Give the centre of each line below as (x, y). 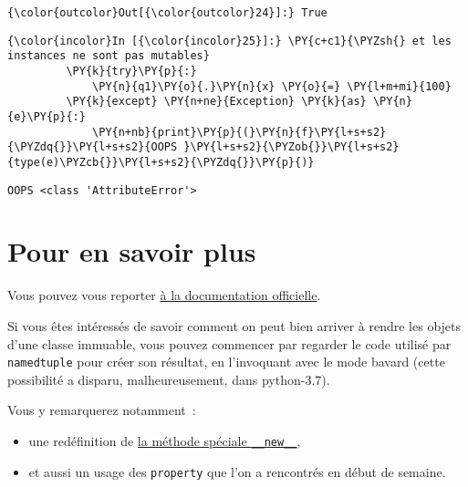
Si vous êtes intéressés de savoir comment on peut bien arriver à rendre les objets (234, 325)
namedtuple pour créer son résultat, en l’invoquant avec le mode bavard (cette (226, 362)
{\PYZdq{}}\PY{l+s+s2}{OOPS (93, 147)
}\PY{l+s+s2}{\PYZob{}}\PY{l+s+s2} (291, 147)
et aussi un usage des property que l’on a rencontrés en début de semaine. (237, 471)
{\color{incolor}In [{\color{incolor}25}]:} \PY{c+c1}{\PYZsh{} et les (229, 41)
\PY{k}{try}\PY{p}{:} (131, 71)
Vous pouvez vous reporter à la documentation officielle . (164, 295)
